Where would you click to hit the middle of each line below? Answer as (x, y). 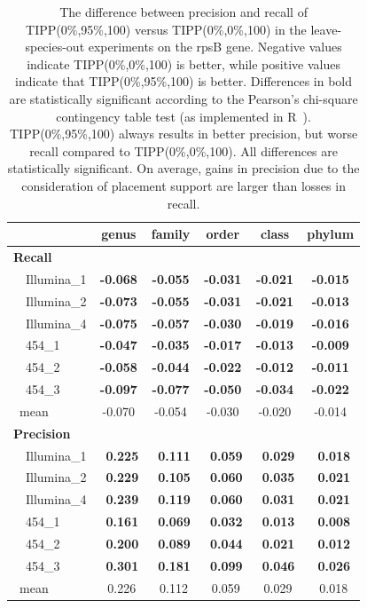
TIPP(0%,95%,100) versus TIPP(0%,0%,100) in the (166, 29)
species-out (55, 47)
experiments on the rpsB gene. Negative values (215, 47)
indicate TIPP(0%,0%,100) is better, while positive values (183, 63)
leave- (326, 29)
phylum (331, 234)
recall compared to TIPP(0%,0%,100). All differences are (183, 150)
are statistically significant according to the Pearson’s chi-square (183, 98)
